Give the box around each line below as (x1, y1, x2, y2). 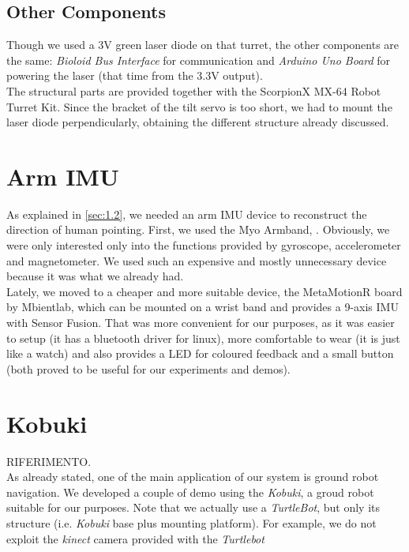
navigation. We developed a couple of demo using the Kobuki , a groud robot (6, 483, 374, 500)
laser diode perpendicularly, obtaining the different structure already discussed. (6, 114, 389, 130)
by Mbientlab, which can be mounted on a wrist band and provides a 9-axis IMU (6, 299, 399, 315)
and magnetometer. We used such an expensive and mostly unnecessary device (6, 252, 387, 268)
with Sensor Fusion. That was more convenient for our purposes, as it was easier (6, 314, 395, 331)
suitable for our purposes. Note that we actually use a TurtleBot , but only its (6, 499, 381, 516)
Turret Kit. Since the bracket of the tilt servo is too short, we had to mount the (6, 98, 392, 115)
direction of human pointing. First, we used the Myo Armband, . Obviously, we (6, 221, 390, 238)
